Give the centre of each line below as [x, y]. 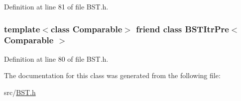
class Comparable [86, 29]
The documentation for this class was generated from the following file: [112, 75]
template [22, 29]
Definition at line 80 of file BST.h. [56, 58]
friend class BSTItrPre [182, 29]
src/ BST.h [20, 92]
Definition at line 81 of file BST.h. [56, 6]
